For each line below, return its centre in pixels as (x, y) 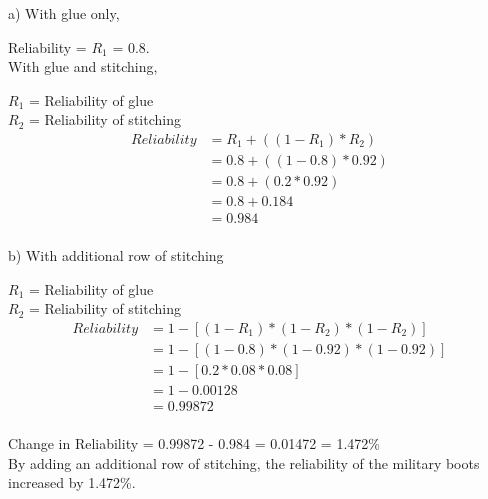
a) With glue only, (64, 13)
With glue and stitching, (83, 66)
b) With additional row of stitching (116, 255)
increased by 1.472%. (72, 482)
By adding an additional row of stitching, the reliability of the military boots (244, 462)
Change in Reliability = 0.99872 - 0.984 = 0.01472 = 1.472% (194, 443)
